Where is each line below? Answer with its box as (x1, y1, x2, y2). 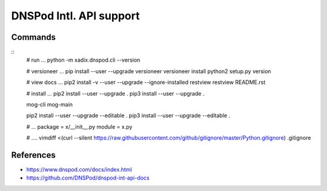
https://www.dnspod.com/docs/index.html (26, 166, 133, 173)
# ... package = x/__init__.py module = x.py (26, 123, 133, 130)
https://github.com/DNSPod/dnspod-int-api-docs (26, 174, 150, 181)
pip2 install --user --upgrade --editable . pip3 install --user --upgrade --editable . (26, 112, 230, 119)
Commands (11, 32, 56, 42)
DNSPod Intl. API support (11, 9, 140, 22)
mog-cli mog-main (26, 101, 73, 108)
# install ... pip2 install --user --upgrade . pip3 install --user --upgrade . (26, 89, 205, 97)
